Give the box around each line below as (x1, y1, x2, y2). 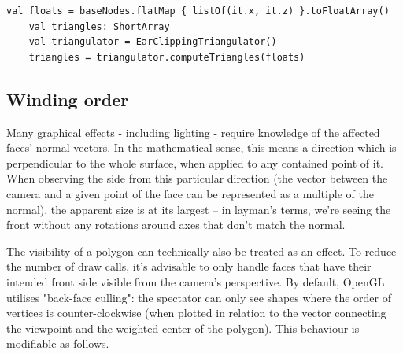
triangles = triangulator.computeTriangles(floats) (28, 51, 305, 63)
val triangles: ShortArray (28, 20, 170, 32)
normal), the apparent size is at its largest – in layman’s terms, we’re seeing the (6, 201, 391, 217)
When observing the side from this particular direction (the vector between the (6, 170, 388, 186)
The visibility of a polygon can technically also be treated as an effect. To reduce (6, 242, 397, 259)
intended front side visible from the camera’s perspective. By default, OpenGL (6, 273, 385, 289)
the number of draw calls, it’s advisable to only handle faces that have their (6, 258, 372, 275)
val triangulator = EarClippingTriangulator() (28, 36, 277, 48)
